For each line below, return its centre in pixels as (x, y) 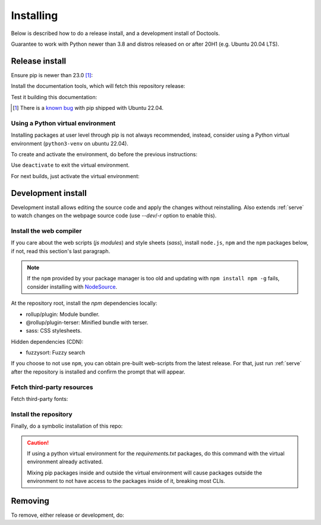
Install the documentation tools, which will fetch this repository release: (98, 86)
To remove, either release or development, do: (68, 515)
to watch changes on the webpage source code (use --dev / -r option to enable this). (114, 216)
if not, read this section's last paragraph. (61, 251)
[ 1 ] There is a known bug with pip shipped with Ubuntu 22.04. (88, 108)
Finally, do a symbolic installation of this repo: (67, 426)
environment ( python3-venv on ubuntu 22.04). (70, 143)
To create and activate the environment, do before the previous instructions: (104, 154)
